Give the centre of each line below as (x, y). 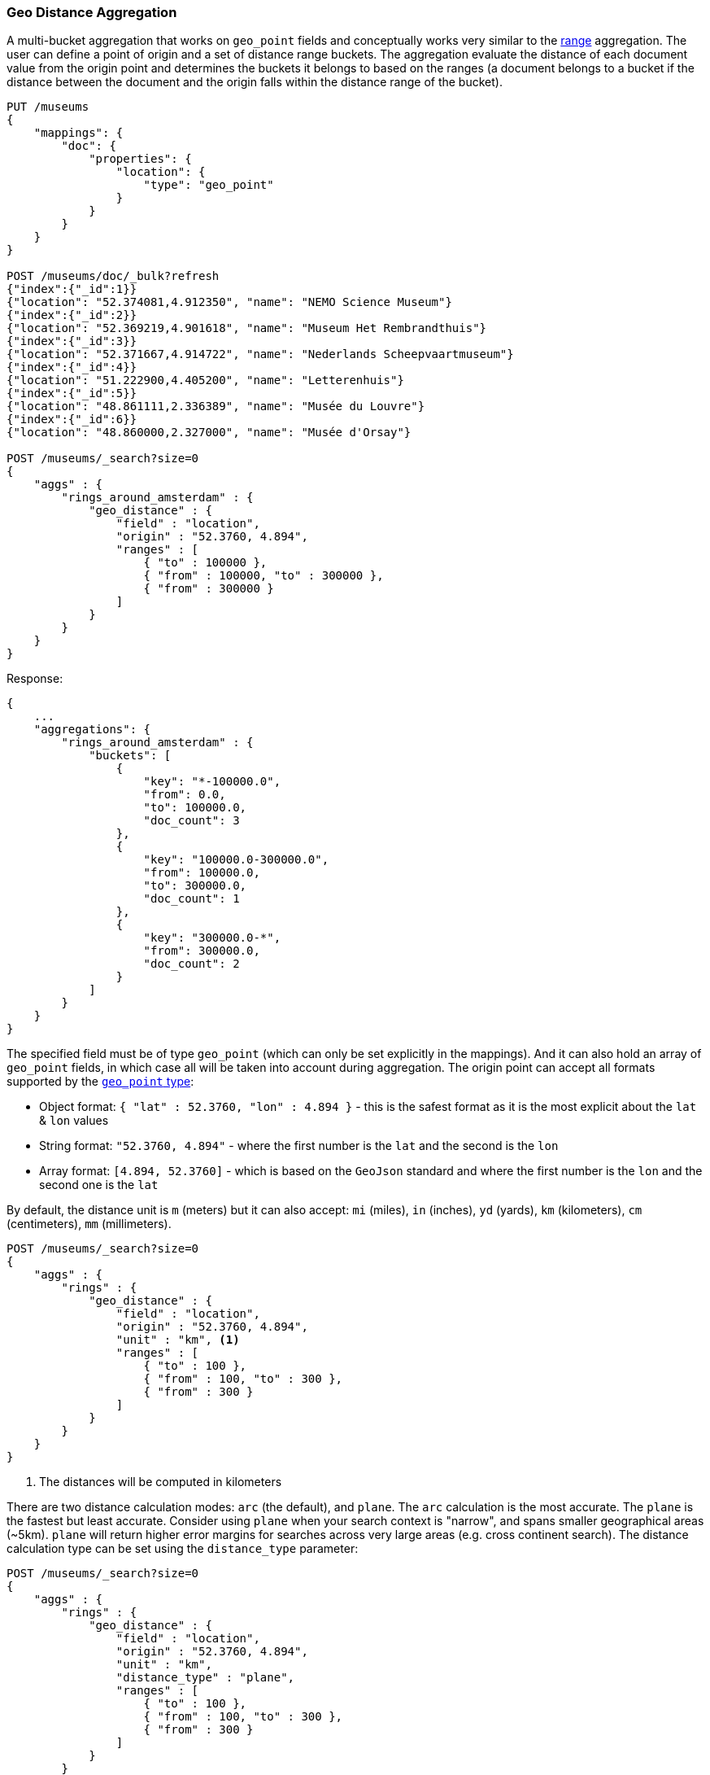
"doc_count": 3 (192, 821)
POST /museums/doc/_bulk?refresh (113, 276)
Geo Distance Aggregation (92, 12)
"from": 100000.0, (202, 873)
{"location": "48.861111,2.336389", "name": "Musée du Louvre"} (216, 407)
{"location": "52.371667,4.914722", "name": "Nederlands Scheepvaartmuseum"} (260, 354)
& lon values (74, 1121)
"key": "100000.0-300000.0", (236, 860)
